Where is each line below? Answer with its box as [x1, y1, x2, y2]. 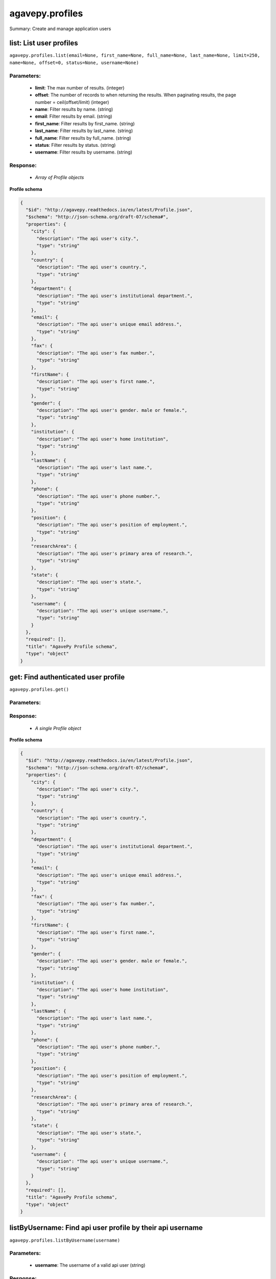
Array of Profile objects [35, 174, 84, 181]
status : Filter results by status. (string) [35, 142, 116, 148]
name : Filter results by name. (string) [35, 106, 113, 112]
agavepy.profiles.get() [9, 687, 69, 693]
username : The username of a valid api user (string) [35, 1262, 146, 1268]
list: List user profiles [9, 39, 79, 48]
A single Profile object [35, 725, 82, 731]
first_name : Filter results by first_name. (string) [35, 120, 135, 126]
